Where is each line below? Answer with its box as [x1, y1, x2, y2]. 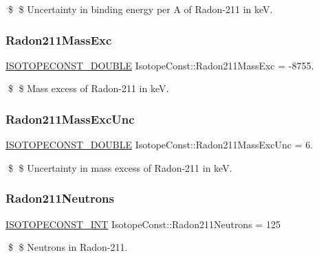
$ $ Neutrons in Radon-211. [8, 240, 128, 254]
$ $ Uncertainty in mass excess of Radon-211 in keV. [8, 160, 232, 175]
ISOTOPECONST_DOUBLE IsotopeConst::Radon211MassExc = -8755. [5, 58, 314, 72]
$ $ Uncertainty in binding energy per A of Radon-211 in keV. [8, 2, 273, 16]
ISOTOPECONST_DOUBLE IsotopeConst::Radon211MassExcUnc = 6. [5, 137, 313, 152]
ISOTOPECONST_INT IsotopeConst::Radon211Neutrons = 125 [5, 216, 280, 231]
